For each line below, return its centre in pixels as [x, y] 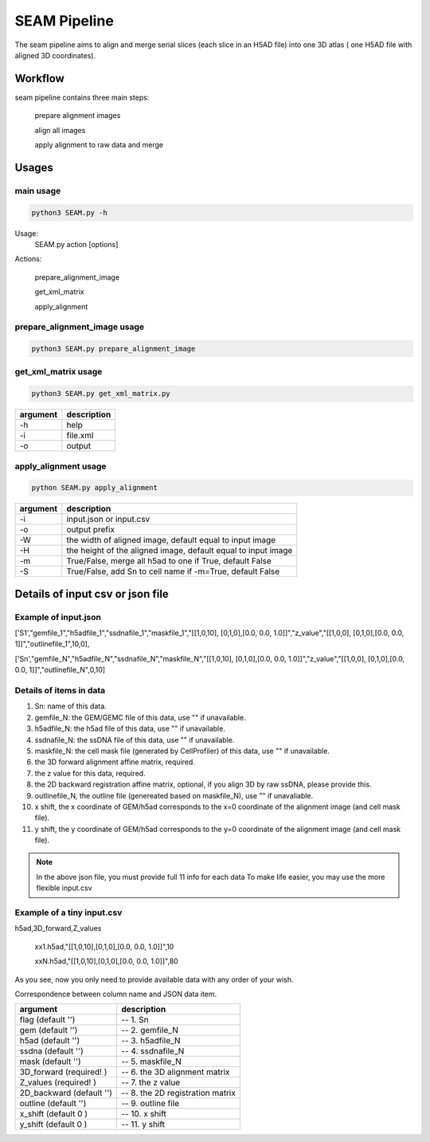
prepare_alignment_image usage [80, 327]
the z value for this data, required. [90, 773]
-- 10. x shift [144, 1114]
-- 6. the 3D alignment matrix [175, 1072]
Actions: [28, 259]
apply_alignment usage [61, 466]
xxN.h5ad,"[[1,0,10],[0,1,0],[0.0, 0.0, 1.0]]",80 [106, 961]
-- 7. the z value [150, 1082]
